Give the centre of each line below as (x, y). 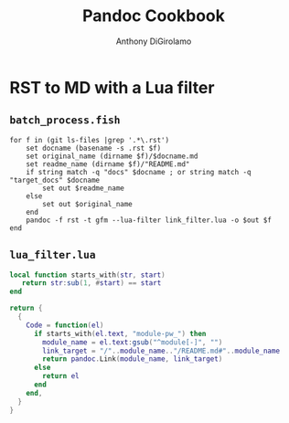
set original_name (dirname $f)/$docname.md (112, 156)
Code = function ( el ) (65, 325)
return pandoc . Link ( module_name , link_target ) (133, 359)
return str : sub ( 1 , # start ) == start (91, 283)
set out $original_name (87, 204)
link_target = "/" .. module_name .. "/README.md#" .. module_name (161, 351)
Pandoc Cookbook (154, 16)
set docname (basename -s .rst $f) (94, 148)
